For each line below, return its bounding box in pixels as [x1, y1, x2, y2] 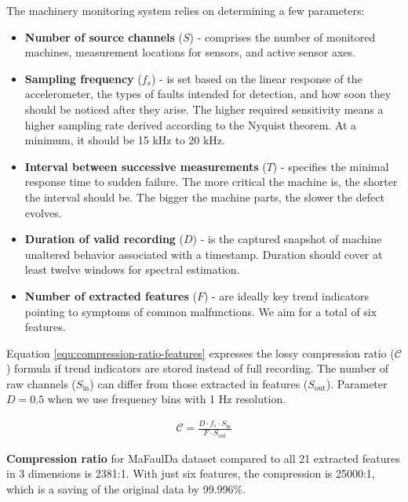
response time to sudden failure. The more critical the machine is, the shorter [24, 173, 398, 190]
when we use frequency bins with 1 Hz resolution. [47, 391, 286, 407]
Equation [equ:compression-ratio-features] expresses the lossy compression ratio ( [6, 344, 395, 361]
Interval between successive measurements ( [24, 158, 267, 174]
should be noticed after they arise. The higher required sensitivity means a [24, 100, 384, 117]
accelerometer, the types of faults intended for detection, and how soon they [24, 85, 392, 102]
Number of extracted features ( [24, 287, 197, 304]
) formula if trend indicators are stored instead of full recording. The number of [6, 360, 389, 376]
